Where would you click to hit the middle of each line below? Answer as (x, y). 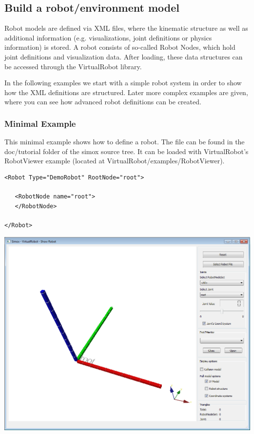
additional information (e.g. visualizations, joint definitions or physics (108, 37)
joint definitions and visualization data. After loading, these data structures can (124, 56)
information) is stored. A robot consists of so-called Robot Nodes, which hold (120, 47)
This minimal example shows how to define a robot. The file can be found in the (125, 142)
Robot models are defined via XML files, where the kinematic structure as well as (126, 28)
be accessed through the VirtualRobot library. (73, 66)
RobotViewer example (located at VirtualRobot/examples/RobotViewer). (115, 161)
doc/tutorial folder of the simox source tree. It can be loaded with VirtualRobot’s (127, 151)
